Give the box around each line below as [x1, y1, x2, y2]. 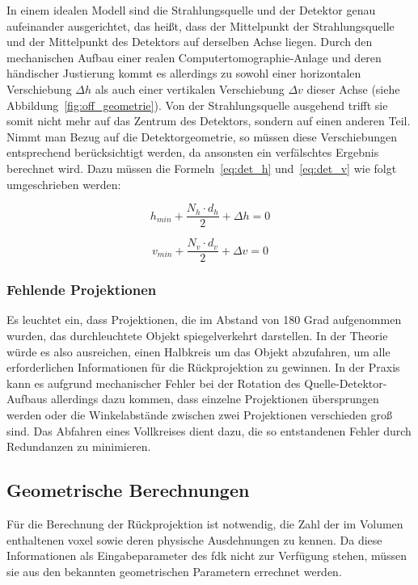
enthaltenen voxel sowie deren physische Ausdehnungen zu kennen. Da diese [6, 531, 382, 548]
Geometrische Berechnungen [6, 478, 250, 503]
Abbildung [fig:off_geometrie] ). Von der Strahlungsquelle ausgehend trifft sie [6, 96, 388, 113]
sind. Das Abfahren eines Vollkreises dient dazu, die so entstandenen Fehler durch [6, 422, 412, 439]
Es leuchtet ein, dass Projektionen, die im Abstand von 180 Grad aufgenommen [6, 311, 402, 328]
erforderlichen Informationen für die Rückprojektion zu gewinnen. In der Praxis [6, 359, 400, 376]
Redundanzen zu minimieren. [6, 438, 151, 455]
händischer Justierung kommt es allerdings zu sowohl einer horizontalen [6, 65, 361, 82]
